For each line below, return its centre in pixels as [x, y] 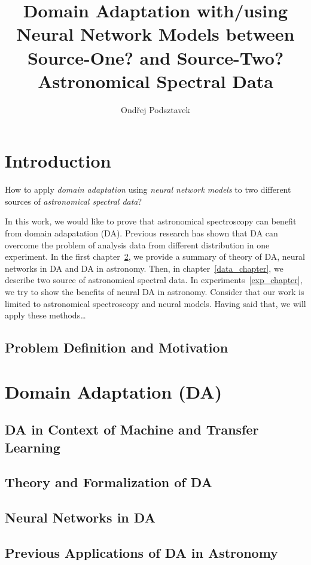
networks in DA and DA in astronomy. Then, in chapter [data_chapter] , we [144, 268]
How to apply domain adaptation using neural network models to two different [148, 189]
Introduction [58, 161]
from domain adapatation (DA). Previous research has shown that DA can [141, 233]
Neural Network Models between [155, 34]
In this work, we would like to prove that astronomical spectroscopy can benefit [151, 221]
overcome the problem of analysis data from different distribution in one [137, 244]
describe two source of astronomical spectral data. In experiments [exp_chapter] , [154, 280]
